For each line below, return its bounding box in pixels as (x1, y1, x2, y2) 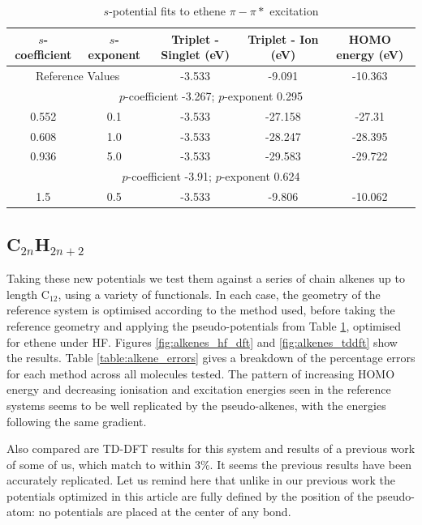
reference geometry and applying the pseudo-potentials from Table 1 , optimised (6, 317, 402, 334)
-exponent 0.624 (221, 168, 300, 185)
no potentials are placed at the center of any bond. (38, 503, 291, 520)
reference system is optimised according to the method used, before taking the (6, 301, 395, 318)
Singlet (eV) (161, 46, 230, 63)
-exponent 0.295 (224, 87, 304, 104)
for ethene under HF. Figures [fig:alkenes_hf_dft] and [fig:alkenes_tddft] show (6, 333, 398, 350)
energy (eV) (336, 46, 404, 63)
